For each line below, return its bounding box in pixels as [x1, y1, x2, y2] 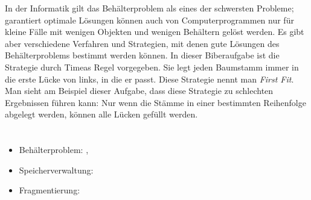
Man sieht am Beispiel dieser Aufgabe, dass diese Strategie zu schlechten [5, 84, 274, 97]
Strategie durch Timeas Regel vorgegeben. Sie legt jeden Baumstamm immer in [5, 60, 299, 73]
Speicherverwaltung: [19, 163, 94, 176]
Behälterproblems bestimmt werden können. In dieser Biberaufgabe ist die [5, 49, 280, 61]
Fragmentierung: [19, 184, 80, 196]
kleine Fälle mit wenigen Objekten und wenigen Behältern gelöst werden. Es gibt [5, 25, 304, 38]
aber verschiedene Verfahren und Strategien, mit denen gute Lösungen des [5, 37, 280, 49]
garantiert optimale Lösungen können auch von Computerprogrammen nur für [5, 13, 294, 26]
